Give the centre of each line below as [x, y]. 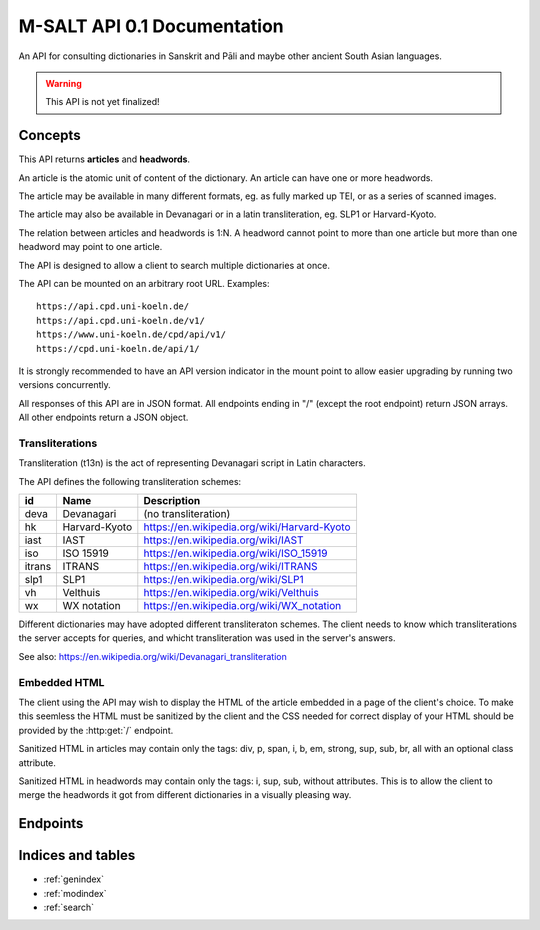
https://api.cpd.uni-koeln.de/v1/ [120, 320]
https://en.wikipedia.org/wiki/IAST [223, 540]
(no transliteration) [187, 514]
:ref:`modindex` [75, 893]
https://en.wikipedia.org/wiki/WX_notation [242, 606]
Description [172, 501]
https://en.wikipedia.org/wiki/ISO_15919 [235, 553]
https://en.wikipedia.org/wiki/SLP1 [223, 580]
